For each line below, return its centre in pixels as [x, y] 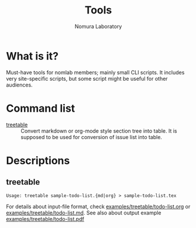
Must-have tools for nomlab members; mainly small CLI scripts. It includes [95, 72]
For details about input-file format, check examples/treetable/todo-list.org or [98, 206]
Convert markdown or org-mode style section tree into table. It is [99, 131]
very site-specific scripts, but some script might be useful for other [87, 78]
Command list [41, 108]
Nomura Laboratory [98, 26]
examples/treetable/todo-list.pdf [45, 219]
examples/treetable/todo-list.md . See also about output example [84, 213]
